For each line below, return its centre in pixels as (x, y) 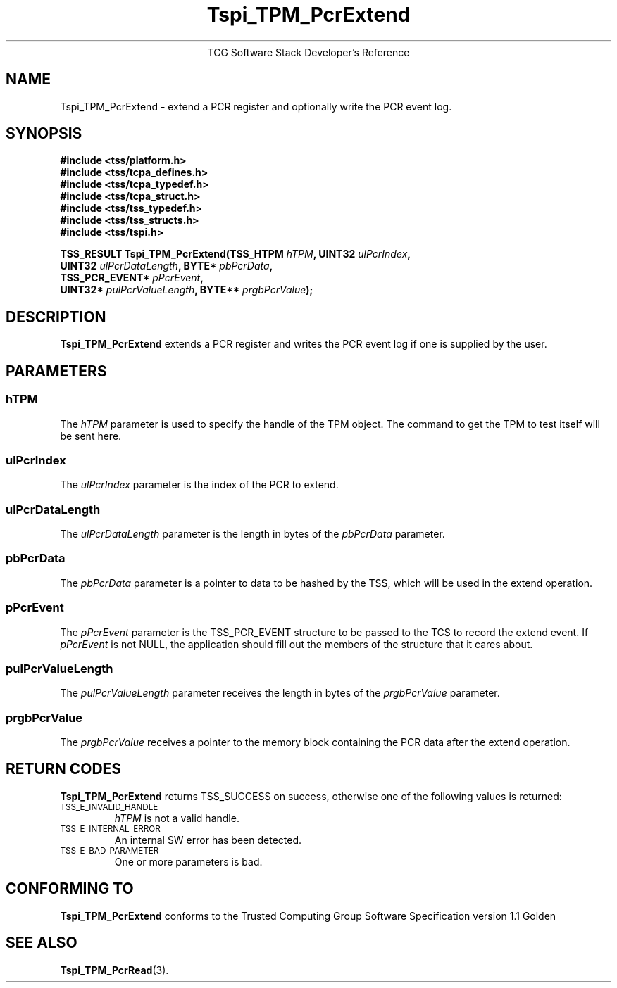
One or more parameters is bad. (188, 861)
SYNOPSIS (44, 134)
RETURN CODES (64, 769)
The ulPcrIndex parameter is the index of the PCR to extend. (199, 485)
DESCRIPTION (56, 317)
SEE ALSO (42, 943)
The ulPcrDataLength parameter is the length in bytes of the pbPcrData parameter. (253, 534)
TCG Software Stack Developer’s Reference (308, 52)
